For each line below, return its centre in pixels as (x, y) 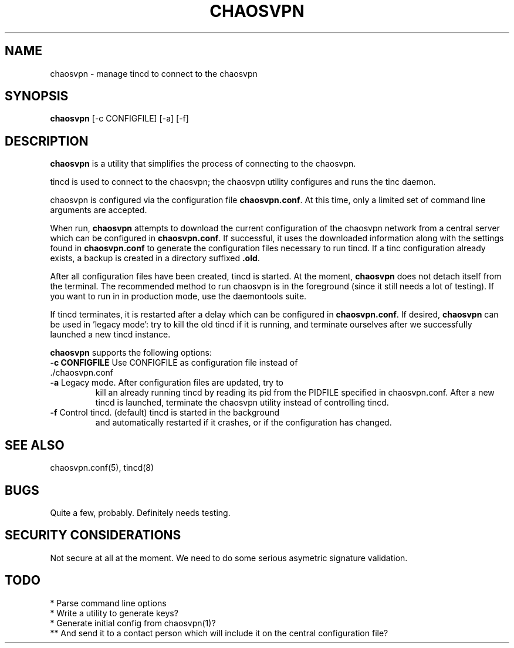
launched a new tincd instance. (110, 335)
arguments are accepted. (99, 210)
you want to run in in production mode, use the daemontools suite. (178, 296)
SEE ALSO (35, 445)
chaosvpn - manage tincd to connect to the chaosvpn (154, 73)
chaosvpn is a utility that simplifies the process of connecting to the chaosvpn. (203, 164)
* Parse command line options (108, 603)
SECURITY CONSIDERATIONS (93, 535)
